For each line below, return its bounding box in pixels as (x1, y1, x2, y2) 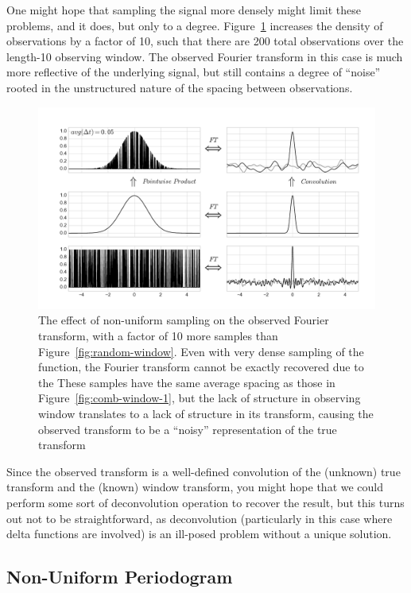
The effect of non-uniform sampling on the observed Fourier (38, 312, 329, 328)
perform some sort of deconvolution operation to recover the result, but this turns (6, 494, 405, 510)
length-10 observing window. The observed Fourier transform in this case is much (6, 48, 403, 64)
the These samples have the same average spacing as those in (38, 374, 335, 390)
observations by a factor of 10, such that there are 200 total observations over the (6, 33, 404, 49)
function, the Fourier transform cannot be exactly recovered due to (38, 359, 364, 375)
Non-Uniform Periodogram (6, 564, 233, 589)
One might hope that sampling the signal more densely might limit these (6, 2, 361, 17)
